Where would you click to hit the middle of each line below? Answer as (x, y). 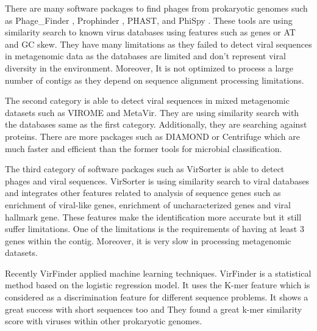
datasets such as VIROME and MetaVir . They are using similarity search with (152, 112)
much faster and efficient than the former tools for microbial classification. (144, 148)
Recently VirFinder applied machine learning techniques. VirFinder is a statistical (158, 273)
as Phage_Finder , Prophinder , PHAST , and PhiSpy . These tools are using (149, 20)
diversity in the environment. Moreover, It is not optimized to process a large (149, 67)
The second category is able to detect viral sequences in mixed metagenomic (147, 100)
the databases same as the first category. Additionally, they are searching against (156, 124)
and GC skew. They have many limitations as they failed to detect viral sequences (158, 44)
